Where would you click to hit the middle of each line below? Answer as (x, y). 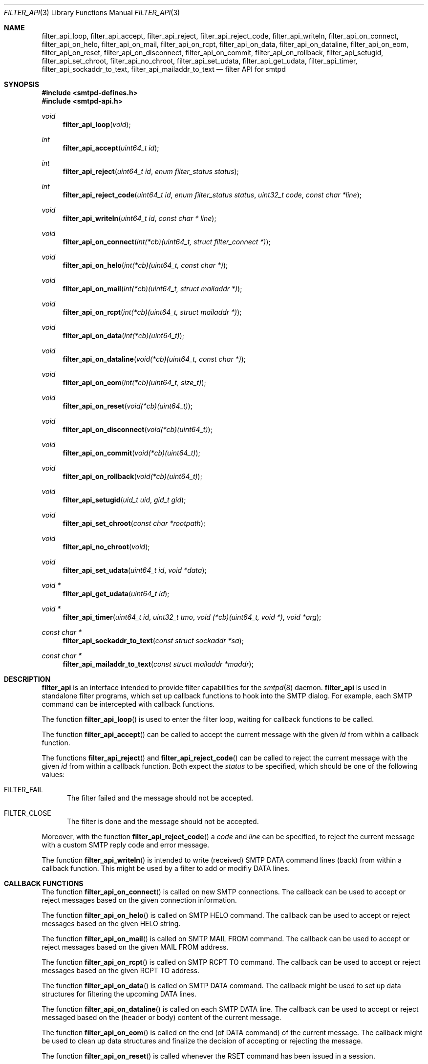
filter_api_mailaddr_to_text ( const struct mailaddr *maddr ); (158, 664)
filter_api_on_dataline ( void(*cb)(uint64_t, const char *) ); (154, 359)
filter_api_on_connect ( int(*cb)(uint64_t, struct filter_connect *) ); (167, 242)
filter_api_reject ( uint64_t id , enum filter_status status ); (151, 171)
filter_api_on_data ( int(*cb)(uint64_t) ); (124, 336)
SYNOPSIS (22, 84)
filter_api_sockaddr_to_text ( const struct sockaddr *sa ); (153, 641)
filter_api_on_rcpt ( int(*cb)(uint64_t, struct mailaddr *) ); (152, 312)
